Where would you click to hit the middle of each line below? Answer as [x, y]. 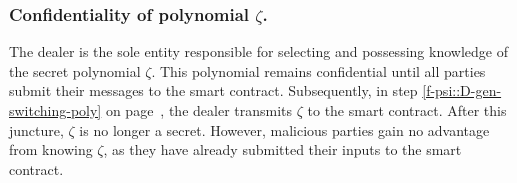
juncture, [36, 129]
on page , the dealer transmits [199, 110]
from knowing [51, 149]
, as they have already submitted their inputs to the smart [282, 149]
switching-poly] [55, 110]
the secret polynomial [75, 70]
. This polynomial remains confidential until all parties [318, 70]
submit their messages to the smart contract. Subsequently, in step [213, 90]
